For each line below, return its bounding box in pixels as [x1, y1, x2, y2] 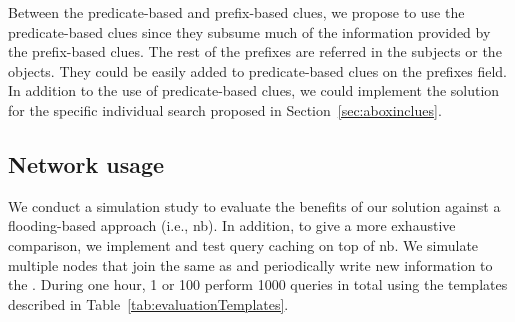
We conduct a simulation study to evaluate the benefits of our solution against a [8, 195, 501, 216]
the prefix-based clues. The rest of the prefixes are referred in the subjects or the [8, 41, 502, 62]
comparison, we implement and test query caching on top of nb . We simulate [8, 234, 479, 255]
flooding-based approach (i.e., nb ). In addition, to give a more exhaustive [8, 215, 456, 236]
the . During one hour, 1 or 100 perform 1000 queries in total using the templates [8, 274, 508, 295]
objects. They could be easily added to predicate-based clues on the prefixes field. [8, 60, 507, 81]
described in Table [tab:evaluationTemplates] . [8, 293, 289, 314]
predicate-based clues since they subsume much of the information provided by [8, 21, 491, 42]
